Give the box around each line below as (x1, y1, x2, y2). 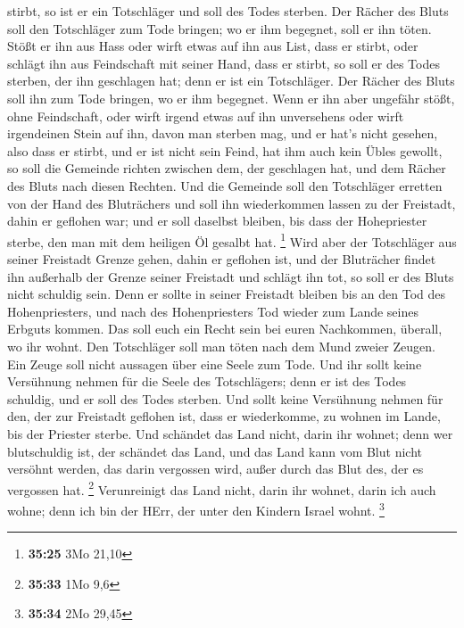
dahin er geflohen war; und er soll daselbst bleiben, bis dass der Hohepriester (7, 211, 427, 230)
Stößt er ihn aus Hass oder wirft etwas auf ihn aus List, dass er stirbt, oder (7, 37, 418, 55)
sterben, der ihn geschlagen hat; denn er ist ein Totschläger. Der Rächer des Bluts (7, 71, 455, 90)
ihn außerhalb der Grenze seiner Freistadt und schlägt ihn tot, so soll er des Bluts (7, 267, 454, 285)
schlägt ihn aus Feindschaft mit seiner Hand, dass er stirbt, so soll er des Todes (7, 54, 440, 72)
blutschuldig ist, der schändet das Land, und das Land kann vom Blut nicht (7, 442, 422, 460)
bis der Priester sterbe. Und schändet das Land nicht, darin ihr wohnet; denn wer (7, 424, 453, 442)
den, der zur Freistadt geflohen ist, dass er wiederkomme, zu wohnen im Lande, (7, 407, 441, 426)
